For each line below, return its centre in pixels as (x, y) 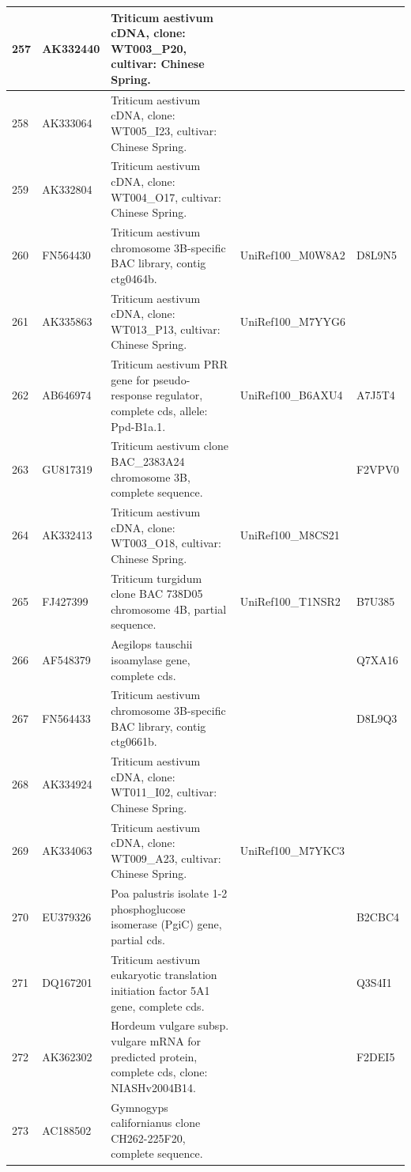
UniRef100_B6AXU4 (291, 395)
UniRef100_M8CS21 (290, 535)
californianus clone (156, 1123)
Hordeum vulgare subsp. (170, 1025)
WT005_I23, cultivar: (164, 130)
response (132, 395)
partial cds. (138, 939)
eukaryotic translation (164, 975)
